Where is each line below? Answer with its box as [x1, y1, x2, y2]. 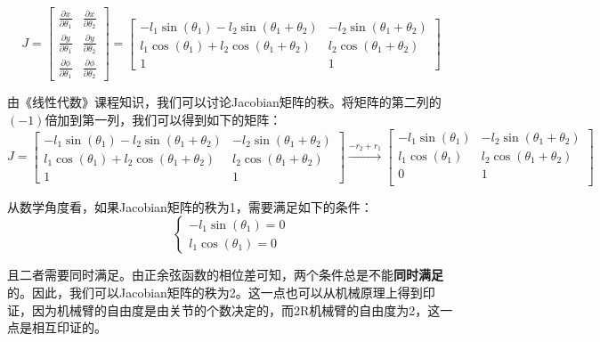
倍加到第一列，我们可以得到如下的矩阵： [45, 110, 282, 128]
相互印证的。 [31, 318, 107, 337]
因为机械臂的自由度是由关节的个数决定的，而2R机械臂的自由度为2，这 [31, 300, 441, 319]
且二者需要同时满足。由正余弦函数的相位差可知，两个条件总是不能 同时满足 [7, 265, 443, 284]
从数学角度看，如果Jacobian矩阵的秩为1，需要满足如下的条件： [7, 197, 373, 216]
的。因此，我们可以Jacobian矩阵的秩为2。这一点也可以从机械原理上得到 [7, 282, 423, 301]
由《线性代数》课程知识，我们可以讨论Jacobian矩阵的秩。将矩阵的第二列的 [7, 93, 442, 111]
